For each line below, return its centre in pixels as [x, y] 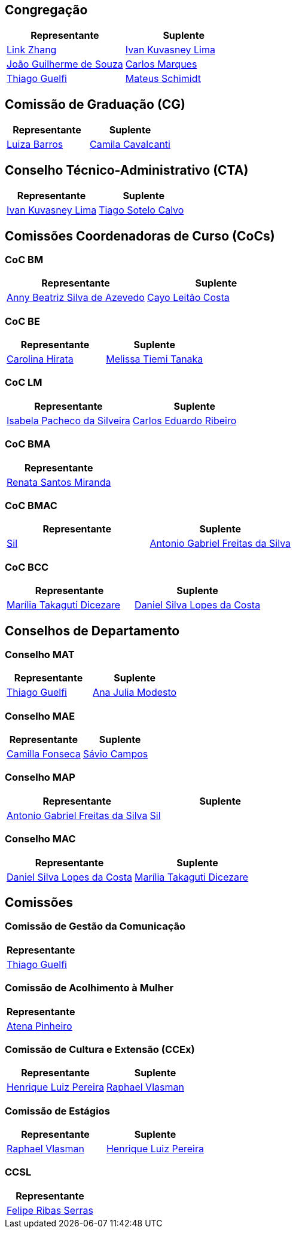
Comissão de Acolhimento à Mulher [89, 988]
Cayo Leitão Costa [188, 298]
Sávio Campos [115, 754]
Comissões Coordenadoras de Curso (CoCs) [140, 236]
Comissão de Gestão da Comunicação [95, 926]
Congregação [46, 10]
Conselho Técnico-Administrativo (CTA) [127, 170]
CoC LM [24, 383]
